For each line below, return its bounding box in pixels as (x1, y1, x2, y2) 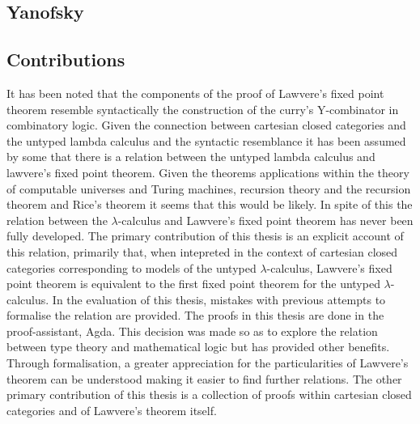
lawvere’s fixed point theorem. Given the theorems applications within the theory (6, 163, 409, 180)
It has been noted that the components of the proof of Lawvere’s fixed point (6, 84, 384, 101)
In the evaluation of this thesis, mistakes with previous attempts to (52, 290, 386, 307)
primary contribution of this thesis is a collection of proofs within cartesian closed (6, 386, 412, 403)
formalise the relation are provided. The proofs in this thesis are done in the (6, 307, 384, 324)
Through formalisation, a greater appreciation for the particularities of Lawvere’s (6, 354, 409, 371)
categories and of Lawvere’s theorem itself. (6, 401, 217, 418)
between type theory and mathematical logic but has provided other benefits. (6, 338, 390, 355)
